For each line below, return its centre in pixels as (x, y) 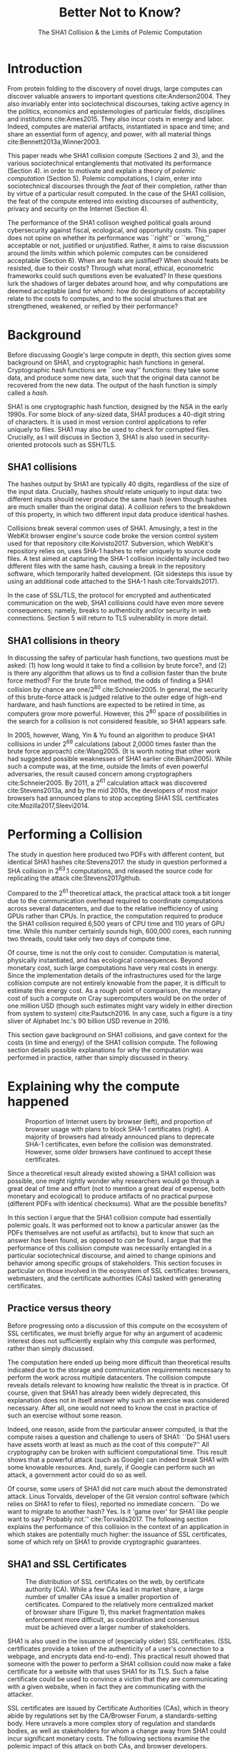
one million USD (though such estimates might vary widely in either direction (120, 1006)
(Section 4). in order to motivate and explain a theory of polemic (102, 170)
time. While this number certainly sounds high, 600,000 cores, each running (120, 931)
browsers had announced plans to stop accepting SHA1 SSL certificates (113, 798)
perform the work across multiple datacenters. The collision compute (109, 1377)
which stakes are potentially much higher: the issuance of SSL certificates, (117, 1534)
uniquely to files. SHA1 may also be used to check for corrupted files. (109, 429)
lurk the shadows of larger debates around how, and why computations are (118, 283)
